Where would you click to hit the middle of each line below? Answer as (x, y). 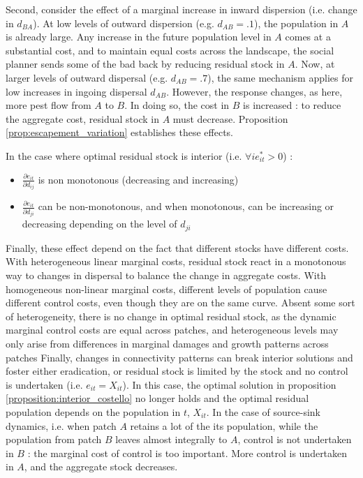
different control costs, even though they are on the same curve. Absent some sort (180, 303)
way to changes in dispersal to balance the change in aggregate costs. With (166, 275)
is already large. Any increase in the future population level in (139, 37)
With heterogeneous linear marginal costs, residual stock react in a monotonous (176, 261)
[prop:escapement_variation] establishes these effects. (120, 132)
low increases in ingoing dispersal (76, 91)
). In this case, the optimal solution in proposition (229, 384)
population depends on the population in (93, 412)
